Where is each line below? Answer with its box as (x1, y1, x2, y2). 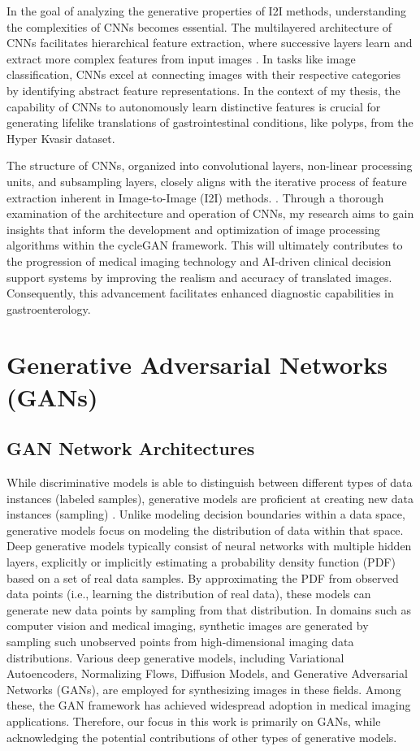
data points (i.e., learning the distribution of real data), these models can (6, 585, 371, 602)
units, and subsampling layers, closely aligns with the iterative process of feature (6, 172, 407, 189)
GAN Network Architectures (6, 436, 255, 461)
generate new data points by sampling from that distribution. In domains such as (6, 601, 411, 618)
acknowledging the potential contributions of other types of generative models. (6, 728, 397, 745)
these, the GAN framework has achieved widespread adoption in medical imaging (6, 697, 411, 714)
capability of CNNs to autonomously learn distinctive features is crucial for (6, 98, 381, 115)
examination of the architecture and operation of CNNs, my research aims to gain (6, 205, 414, 222)
